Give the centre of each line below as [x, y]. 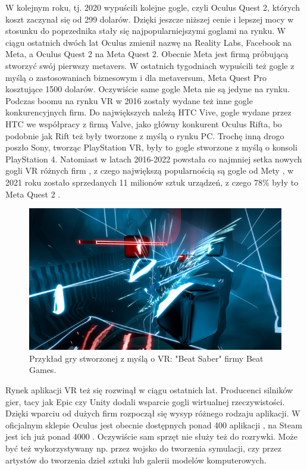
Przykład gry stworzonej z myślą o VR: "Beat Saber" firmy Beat [146, 358]
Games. [43, 370]
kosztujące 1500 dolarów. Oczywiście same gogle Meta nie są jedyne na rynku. [148, 89]
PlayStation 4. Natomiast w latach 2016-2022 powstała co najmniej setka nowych [154, 159]
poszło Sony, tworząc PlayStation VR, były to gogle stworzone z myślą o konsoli [151, 147]
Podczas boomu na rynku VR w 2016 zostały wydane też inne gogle [129, 100]
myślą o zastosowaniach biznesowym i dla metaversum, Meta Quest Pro [136, 77]
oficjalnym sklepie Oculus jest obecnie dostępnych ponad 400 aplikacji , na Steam [154, 424]
